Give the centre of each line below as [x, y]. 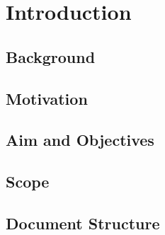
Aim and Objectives [80, 140]
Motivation [47, 98]
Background [51, 56]
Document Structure [83, 223]
